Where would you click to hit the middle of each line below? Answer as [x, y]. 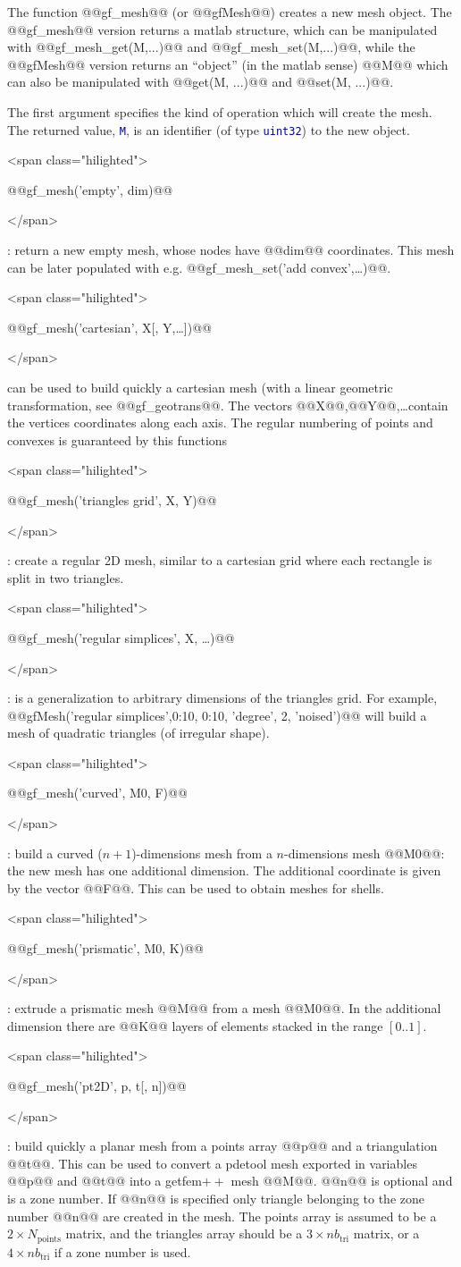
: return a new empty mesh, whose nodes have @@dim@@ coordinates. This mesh [231, 249]
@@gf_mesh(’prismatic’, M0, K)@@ [105, 948]
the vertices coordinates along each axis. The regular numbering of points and [220, 422]
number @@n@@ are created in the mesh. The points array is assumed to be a [222, 1216]
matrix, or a [386, 1233]
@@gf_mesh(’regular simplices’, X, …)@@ [121, 637]
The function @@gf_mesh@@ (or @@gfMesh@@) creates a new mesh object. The [230, 12]
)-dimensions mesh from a [202, 853]
